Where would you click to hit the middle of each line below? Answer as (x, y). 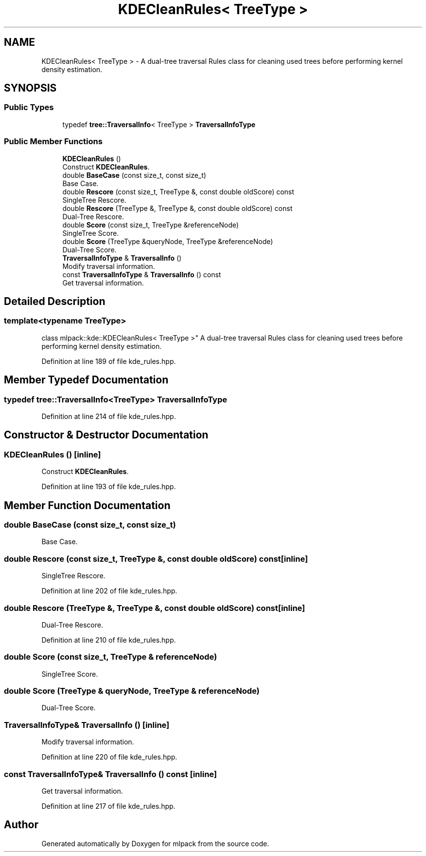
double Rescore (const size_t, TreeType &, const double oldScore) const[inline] (156, 559)
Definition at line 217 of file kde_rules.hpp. (108, 806)
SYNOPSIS (30, 88)
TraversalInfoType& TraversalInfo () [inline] (87, 725)
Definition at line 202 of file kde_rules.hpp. (109, 591)
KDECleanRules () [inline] (53, 454)
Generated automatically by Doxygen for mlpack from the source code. (155, 843)
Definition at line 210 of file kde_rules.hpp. (109, 640)
